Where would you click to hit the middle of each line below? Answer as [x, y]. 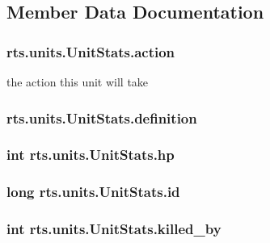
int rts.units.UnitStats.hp [91, 155]
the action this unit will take [78, 82]
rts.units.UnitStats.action [91, 51]
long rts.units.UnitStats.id [93, 192]
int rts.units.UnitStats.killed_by [114, 229]
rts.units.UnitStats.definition [102, 117]
